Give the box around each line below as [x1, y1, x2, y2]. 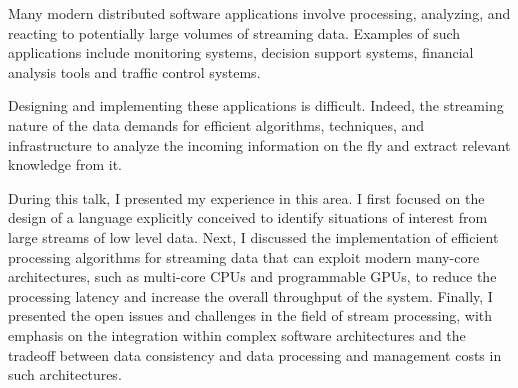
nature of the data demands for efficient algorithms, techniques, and [8, 114, 425, 135]
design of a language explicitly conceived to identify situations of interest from [8, 207, 488, 228]
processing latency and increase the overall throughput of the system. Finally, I [8, 285, 493, 306]
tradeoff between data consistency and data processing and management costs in [8, 344, 502, 365]
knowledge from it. [8, 154, 122, 175]
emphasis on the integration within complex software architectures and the [8, 324, 466, 345]
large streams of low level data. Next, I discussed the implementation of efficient [8, 226, 499, 247]
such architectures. [8, 364, 122, 385]
